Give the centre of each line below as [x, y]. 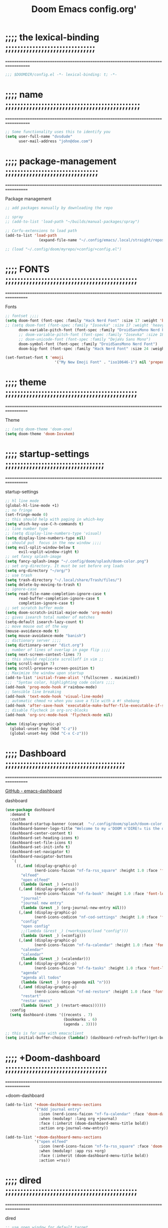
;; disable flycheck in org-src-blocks [47, 710]
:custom [18, 819]
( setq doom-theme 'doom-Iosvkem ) [40, 434]
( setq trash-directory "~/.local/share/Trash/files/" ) [63, 580]
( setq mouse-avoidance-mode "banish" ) [45, 636]
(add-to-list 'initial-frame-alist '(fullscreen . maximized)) [72, 678]
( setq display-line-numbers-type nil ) [45, 538]
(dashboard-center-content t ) [41, 833]
